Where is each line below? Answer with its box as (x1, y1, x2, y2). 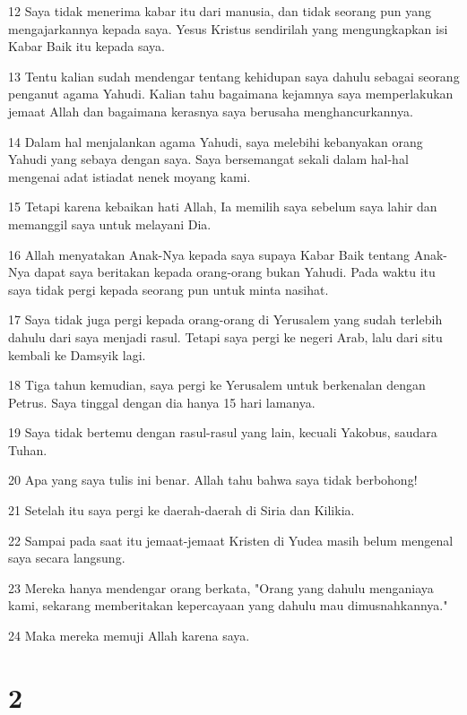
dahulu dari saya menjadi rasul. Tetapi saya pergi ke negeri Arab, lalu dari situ (8, 327, 443, 346)
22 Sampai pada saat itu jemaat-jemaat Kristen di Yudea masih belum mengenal (8, 530, 454, 549)
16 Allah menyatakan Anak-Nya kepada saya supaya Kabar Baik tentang (8, 245, 410, 263)
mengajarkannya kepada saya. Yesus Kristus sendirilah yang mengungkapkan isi (8, 19, 448, 38)
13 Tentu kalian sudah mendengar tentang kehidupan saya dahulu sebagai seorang (8, 66, 460, 85)
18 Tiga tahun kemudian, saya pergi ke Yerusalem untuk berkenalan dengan (8, 375, 426, 394)
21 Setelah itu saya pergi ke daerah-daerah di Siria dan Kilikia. (8, 501, 355, 520)
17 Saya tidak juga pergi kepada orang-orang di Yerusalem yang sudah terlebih (8, 310, 443, 329)
